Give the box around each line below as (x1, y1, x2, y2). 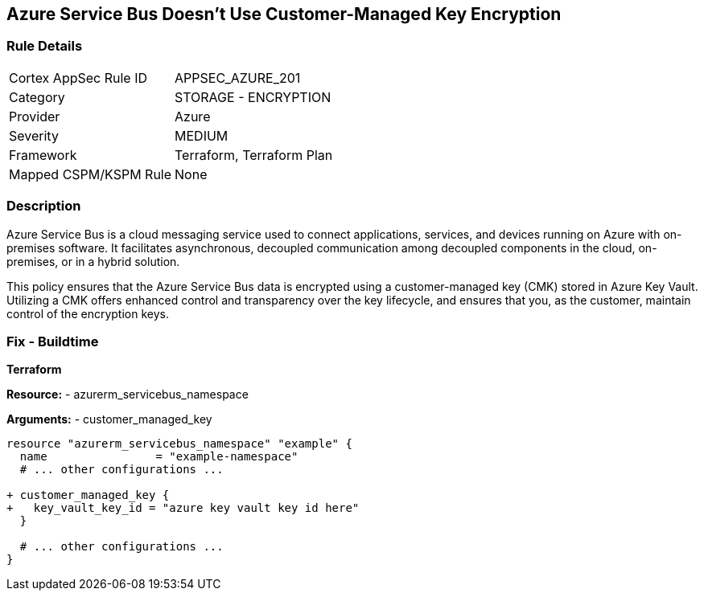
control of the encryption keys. (6, 306, 169, 321)
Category (9, 88, 65, 105)
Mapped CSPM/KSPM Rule (9, 166, 172, 182)
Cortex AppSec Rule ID (9, 69, 148, 86)
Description (6, 198, 81, 215)
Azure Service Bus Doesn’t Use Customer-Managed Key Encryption (6, 4, 562, 24)
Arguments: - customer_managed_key (6, 412, 212, 427)
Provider (9, 108, 60, 125)
